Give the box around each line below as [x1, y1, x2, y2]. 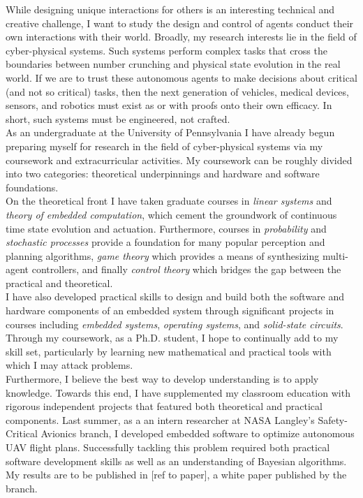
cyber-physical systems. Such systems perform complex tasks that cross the [6, 43, 327, 57]
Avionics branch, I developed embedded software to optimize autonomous [40, 426, 355, 441]
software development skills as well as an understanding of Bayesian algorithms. [6, 453, 347, 468]
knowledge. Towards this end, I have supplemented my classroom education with [6, 385, 350, 400]
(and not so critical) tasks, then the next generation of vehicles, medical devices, [6, 84, 349, 98]
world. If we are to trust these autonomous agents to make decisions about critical [6, 70, 357, 85]
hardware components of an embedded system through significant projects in [6, 303, 334, 318]
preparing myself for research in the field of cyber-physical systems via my [6, 138, 323, 153]
